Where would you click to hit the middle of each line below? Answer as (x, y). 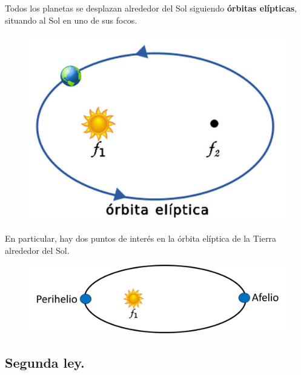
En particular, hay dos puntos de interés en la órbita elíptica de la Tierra (141, 238)
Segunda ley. (45, 363)
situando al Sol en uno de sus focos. (71, 20)
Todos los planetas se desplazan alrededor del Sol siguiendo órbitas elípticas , (151, 8)
